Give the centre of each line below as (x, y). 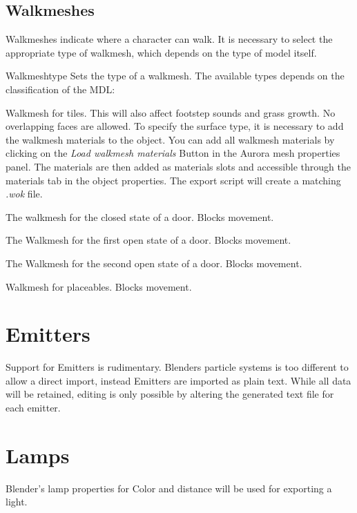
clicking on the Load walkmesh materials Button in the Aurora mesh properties (173, 153)
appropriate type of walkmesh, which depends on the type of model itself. (161, 52)
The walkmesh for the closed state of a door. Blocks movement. (140, 216)
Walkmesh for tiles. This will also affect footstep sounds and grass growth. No (171, 112)
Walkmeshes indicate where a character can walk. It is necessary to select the (169, 39)
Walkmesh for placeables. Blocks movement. (99, 286)
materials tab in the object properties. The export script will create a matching (173, 180)
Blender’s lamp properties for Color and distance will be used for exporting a (169, 488)
